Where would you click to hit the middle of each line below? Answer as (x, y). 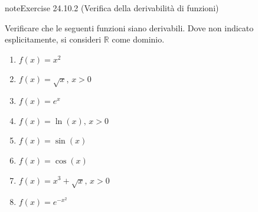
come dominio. (138, 39)
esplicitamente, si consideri (53, 39)
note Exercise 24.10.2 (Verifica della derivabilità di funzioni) (112, 8)
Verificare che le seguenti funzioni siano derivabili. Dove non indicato (129, 27)
